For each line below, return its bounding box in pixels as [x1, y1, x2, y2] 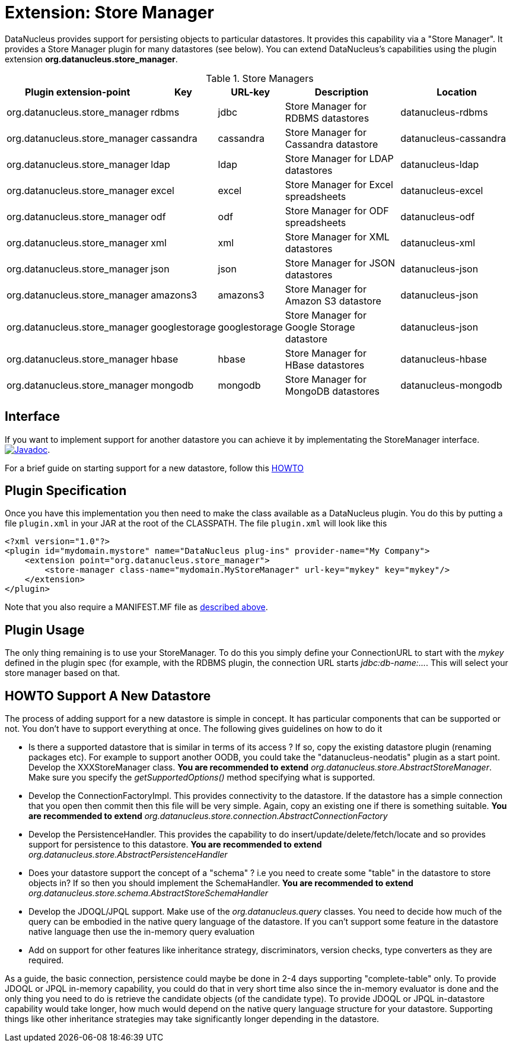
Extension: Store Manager [5, 2, 214, 23]
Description [314, 85, 369, 98]
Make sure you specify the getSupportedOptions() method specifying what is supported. [28, 772, 375, 783]
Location [436, 85, 477, 98]
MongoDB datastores [285, 385, 380, 397]
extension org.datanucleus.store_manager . [5, 53, 178, 64]
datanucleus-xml [400, 236, 476, 249]
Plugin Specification [5, 483, 127, 499]
